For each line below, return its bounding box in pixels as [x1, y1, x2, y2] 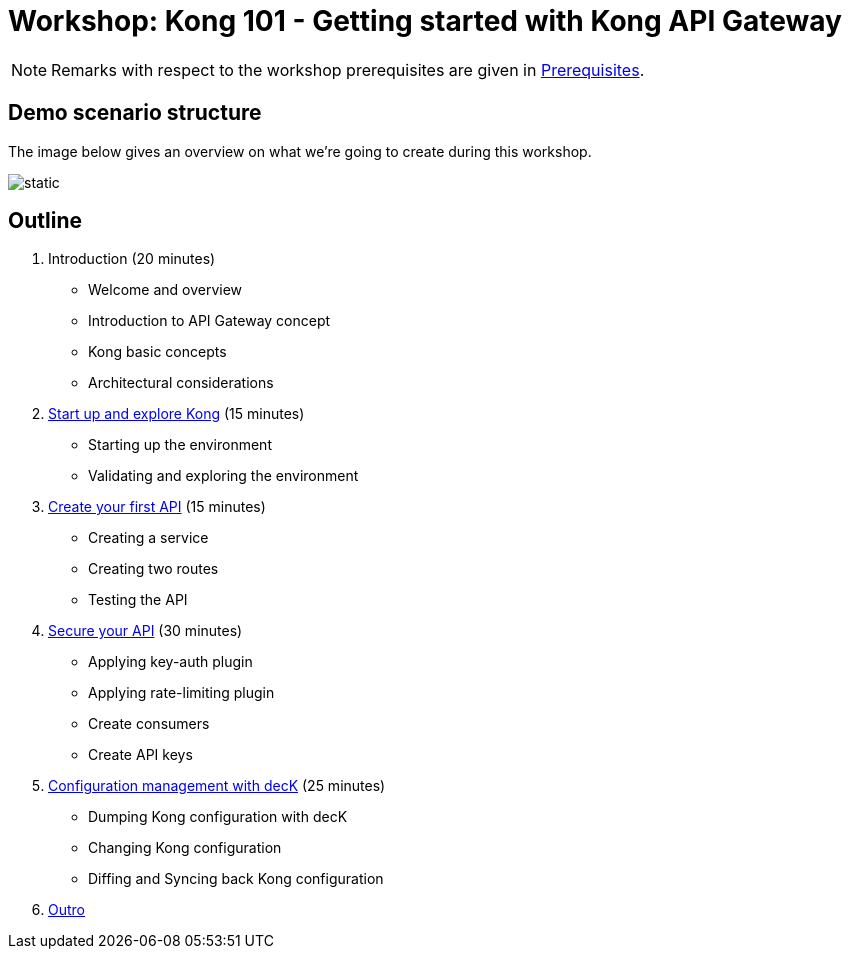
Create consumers [88, 715, 210, 733]
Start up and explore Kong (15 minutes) [48, 405, 305, 423]
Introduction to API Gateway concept [88, 312, 331, 330]
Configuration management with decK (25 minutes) [48, 777, 386, 795]
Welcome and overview [88, 281, 243, 299]
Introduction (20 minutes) [48, 250, 216, 268]
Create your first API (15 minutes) [48, 498, 266, 516]
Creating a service [88, 529, 209, 547]
